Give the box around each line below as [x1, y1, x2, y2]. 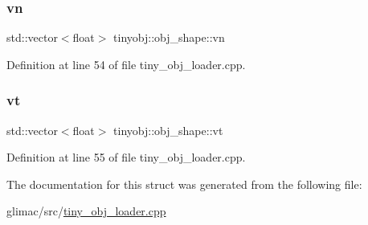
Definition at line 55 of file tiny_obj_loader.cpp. [6, 149, 246, 166]
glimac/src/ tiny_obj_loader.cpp [6, 202, 166, 219]
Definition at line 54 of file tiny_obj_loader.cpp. [6, 55, 246, 72]
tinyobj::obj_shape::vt [113, 121, 223, 138]
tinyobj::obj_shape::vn [113, 29, 225, 46]
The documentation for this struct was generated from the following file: [6, 175, 362, 192]
